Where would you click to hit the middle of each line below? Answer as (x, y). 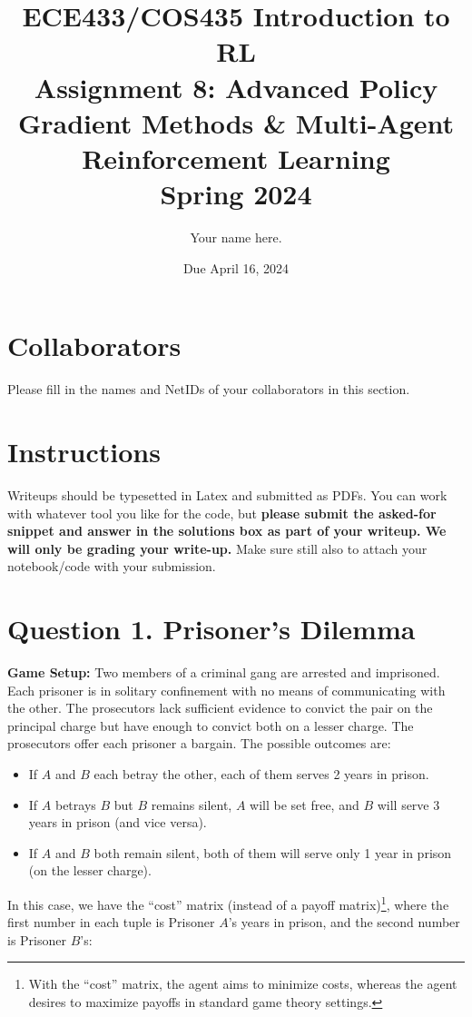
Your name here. (236, 237)
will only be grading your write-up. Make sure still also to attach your (217, 548)
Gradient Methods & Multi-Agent (236, 122)
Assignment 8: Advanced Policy (236, 87)
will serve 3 (408, 804)
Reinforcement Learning (236, 158)
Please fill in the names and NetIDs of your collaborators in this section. (209, 389)
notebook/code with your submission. (112, 566)
